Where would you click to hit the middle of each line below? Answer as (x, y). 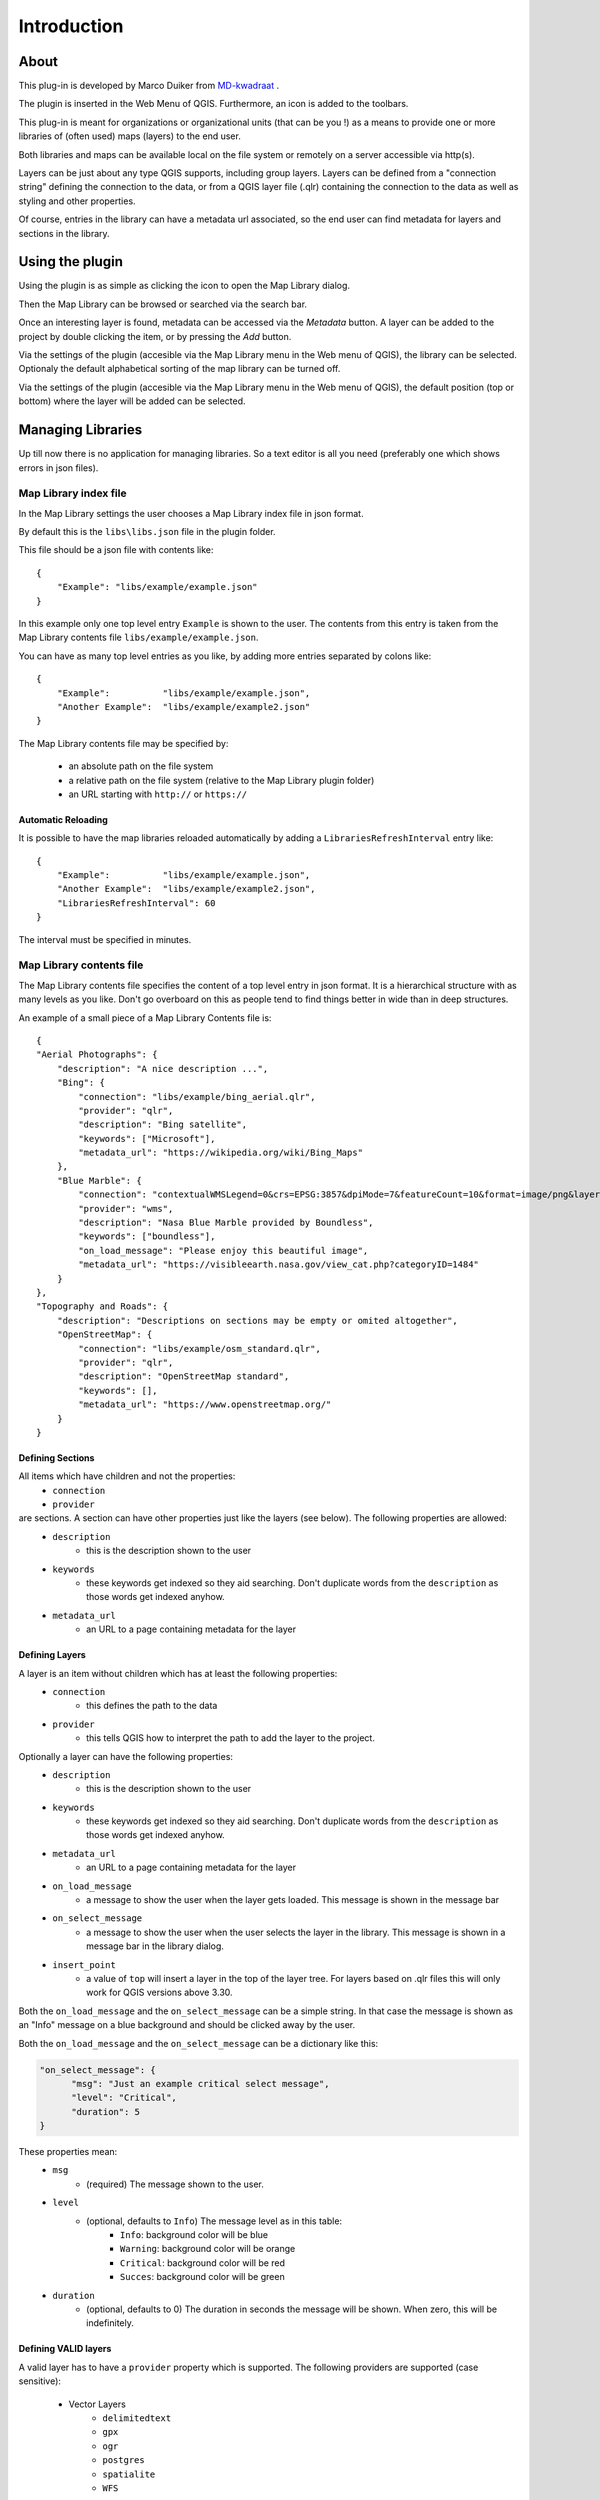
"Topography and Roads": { (102, 1306)
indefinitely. (110, 2323)
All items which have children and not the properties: (127, 1476)
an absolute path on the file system (141, 766)
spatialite (129, 2474)
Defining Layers (52, 1655)
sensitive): (40, 2381)
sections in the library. (64, 233)
